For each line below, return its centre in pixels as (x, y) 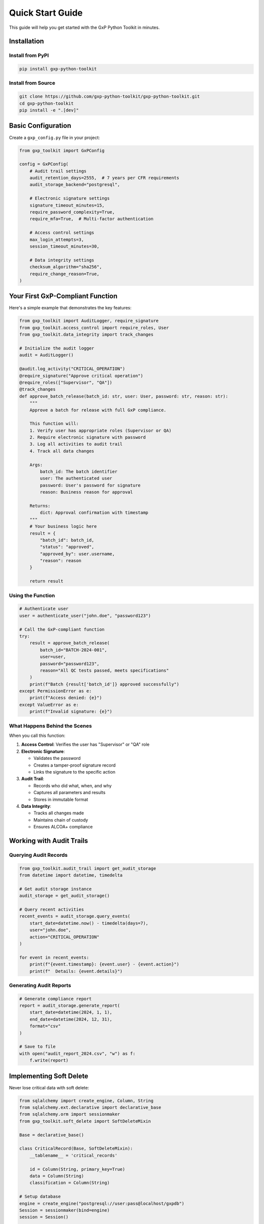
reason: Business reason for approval (86, 492)
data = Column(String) (57, 1176)
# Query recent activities (52, 909)
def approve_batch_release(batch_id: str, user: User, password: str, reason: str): (124, 396)
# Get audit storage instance (55, 889)
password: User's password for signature (90, 485)
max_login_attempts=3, (57, 239)
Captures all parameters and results (69, 793)
